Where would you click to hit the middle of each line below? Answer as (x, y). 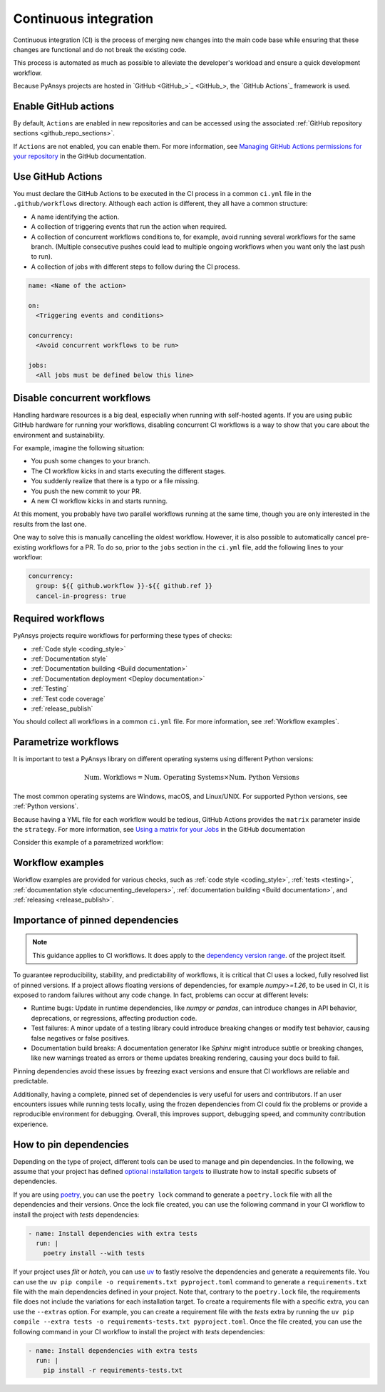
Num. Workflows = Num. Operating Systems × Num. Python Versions (191, 778)
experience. (31, 1124)
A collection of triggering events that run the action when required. (129, 227)
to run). (42, 257)
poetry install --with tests (94, 1253)
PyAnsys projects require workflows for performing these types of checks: (123, 636)
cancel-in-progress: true (81, 596)
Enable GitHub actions (64, 106)
